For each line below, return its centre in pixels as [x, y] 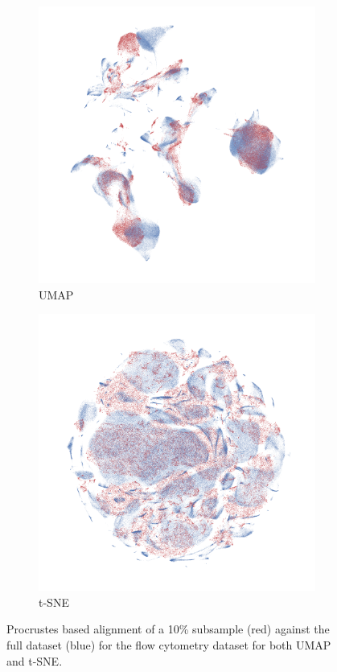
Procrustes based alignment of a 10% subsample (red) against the [168, 629]
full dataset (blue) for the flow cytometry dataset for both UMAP [169, 644]
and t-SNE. [35, 660]
